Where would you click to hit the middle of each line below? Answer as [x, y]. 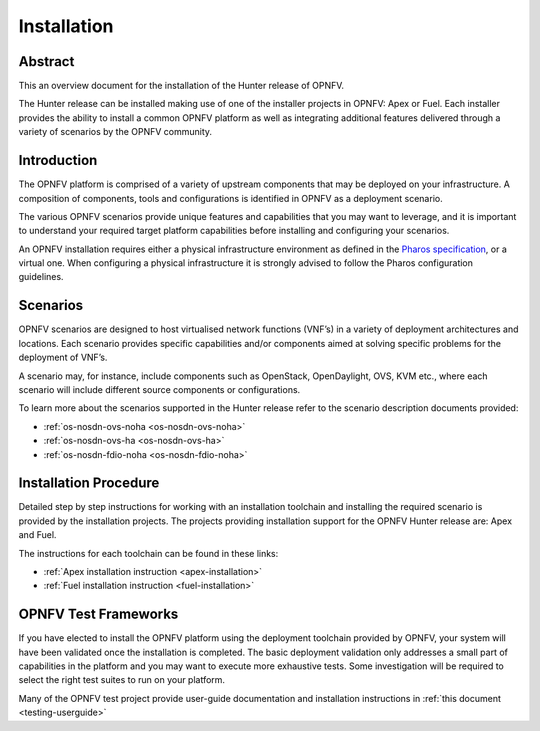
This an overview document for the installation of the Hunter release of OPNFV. [181, 86]
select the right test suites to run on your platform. [121, 680]
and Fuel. [37, 535]
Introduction [58, 160]
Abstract [46, 61]
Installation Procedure [89, 483]
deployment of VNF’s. [63, 357]
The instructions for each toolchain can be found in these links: [148, 553]
